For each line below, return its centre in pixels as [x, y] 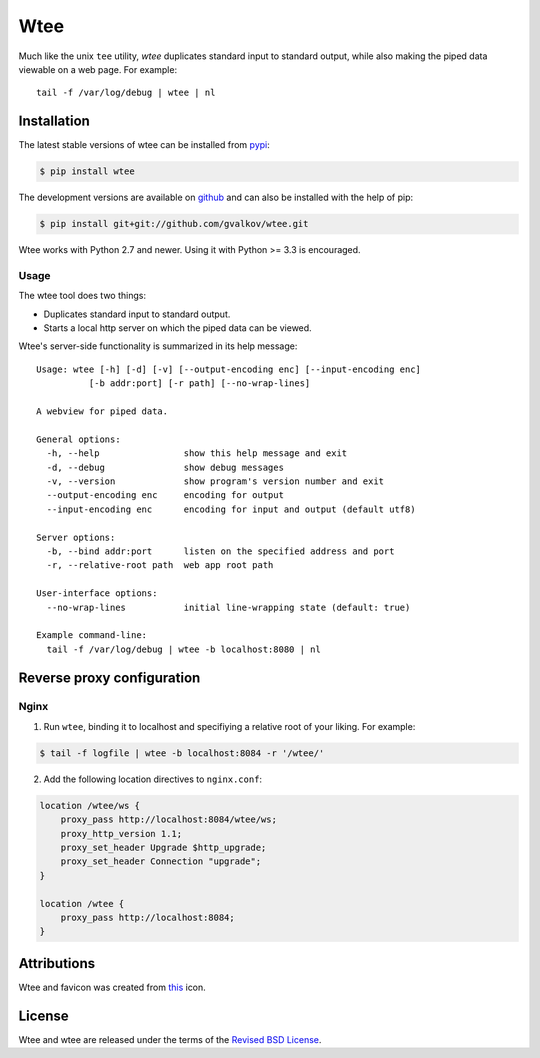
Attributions [57, 963]
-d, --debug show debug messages [165, 467]
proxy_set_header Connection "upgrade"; [161, 861]
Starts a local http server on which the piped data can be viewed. [177, 328]
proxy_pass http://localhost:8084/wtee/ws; [168, 819]
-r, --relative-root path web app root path [160, 565]
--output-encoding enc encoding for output [165, 495]
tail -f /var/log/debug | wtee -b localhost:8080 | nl [184, 649]
